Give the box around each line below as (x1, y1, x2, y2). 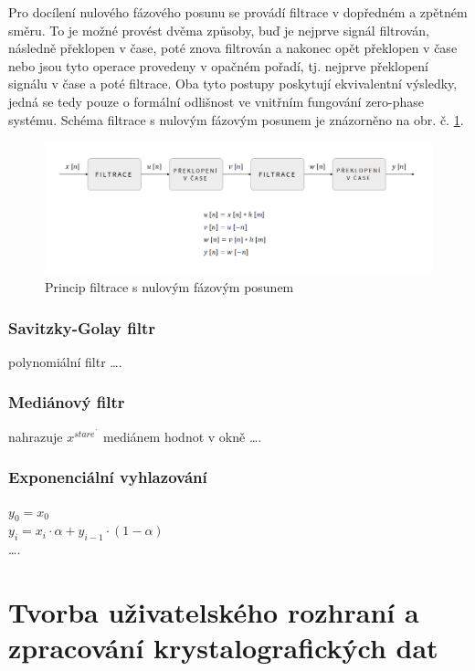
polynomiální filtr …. (8, 351, 122, 371)
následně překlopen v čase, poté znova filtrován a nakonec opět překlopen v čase (8, 38, 458, 58)
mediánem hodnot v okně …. (103, 426, 262, 446)
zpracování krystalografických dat (8, 629, 438, 666)
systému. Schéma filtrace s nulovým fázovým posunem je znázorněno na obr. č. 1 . (8, 110, 464, 129)
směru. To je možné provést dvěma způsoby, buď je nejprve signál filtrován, (8, 20, 429, 39)
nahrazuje (8, 426, 63, 446)
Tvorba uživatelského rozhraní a (8, 592, 419, 630)
